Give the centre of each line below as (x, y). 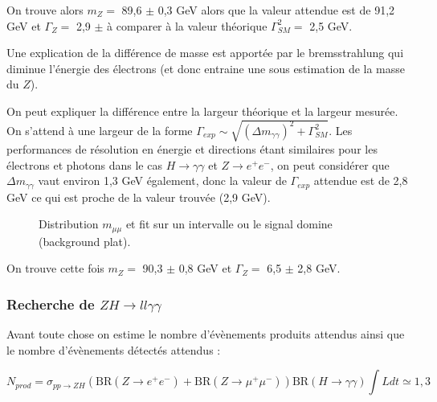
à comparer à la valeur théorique (187, 25)
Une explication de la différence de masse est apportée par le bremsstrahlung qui (205, 53)
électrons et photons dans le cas (84, 164)
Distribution (69, 224)
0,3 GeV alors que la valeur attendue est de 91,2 (276, 10)
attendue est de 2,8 (361, 180)
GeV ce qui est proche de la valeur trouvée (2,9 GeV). (139, 197)
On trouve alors (45, 10)
